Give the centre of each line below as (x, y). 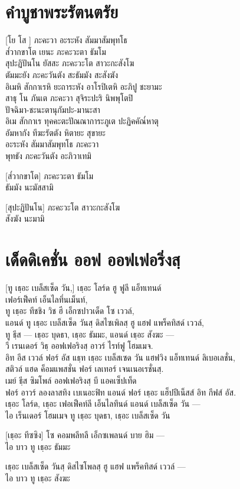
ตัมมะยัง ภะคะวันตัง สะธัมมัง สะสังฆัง (62, 74)
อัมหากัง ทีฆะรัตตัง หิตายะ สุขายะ (55, 132)
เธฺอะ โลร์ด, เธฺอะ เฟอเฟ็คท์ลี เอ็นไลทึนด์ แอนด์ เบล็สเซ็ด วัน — (103, 404)
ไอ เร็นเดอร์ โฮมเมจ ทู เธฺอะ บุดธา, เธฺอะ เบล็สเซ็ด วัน (88, 415)
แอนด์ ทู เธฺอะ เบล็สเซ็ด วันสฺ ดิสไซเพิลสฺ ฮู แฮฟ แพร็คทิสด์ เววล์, (105, 322)
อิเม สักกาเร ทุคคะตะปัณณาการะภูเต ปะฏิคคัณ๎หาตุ (82, 121)
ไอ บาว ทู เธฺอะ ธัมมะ (38, 446)
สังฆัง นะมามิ (25, 218)
